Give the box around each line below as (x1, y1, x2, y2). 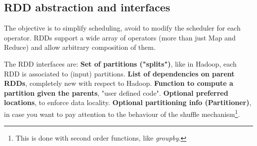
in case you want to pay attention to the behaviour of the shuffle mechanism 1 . (4, 107, 240, 119)
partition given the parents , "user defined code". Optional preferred (4, 87, 228, 98)
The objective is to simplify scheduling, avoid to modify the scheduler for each (4, 23, 241, 33)
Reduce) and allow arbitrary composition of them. (4, 42, 156, 52)
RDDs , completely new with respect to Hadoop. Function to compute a (4, 78, 233, 88)
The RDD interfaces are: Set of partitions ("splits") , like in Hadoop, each (4, 58, 237, 69)
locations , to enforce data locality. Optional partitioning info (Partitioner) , (4, 97, 252, 108)
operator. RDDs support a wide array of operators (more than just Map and (4, 32, 236, 42)
